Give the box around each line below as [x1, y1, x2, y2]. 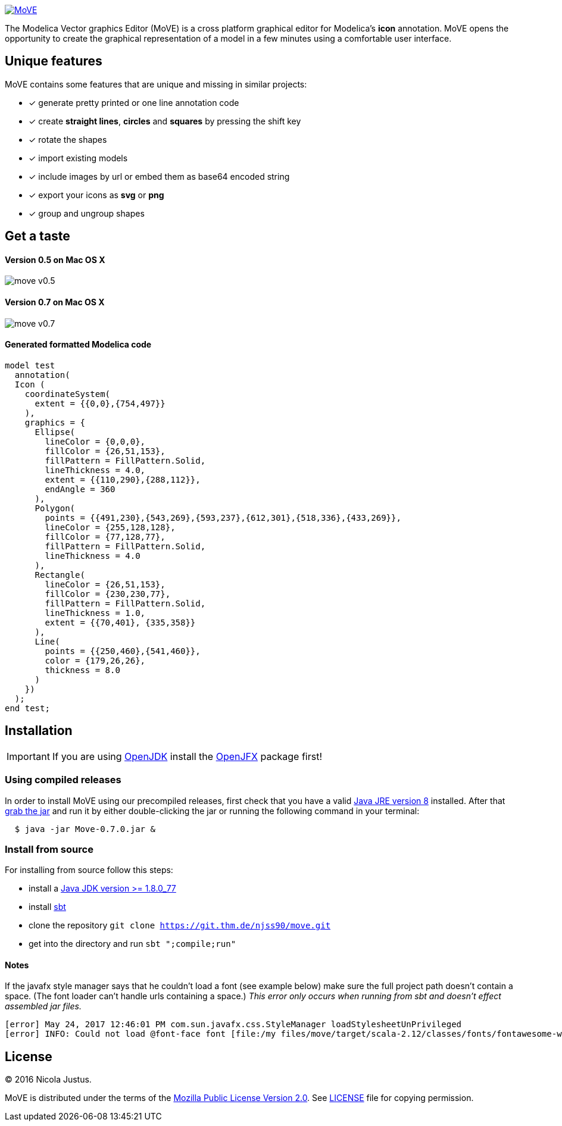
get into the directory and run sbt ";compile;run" [29, 939, 236, 949]
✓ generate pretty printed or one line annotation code [29, 97, 239, 108]
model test [5, 360, 55, 370]
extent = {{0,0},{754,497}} [35, 398, 166, 408]
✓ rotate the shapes [29, 134, 107, 145]
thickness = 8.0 [45, 665, 120, 675]
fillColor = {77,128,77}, [45, 531, 166, 542]
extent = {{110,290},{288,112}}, [45, 474, 201, 484]
